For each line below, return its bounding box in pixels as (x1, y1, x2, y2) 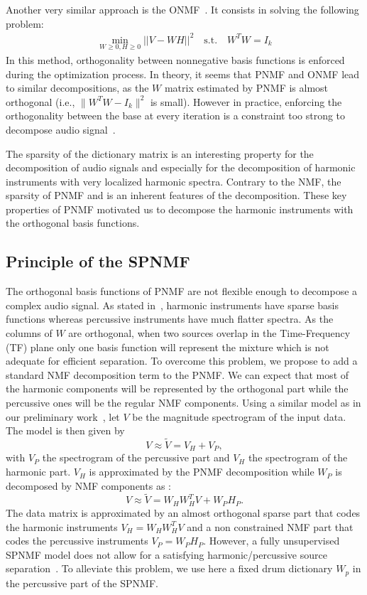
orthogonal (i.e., (6, 94, 75, 109)
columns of (6, 326, 53, 341)
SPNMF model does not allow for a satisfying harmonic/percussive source (6, 547, 327, 562)
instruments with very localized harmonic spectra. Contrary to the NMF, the (6, 173, 341, 188)
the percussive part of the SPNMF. (6, 575, 158, 590)
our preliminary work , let (6, 409, 120, 424)
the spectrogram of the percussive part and (42, 450, 230, 465)
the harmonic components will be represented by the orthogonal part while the (6, 381, 349, 396)
